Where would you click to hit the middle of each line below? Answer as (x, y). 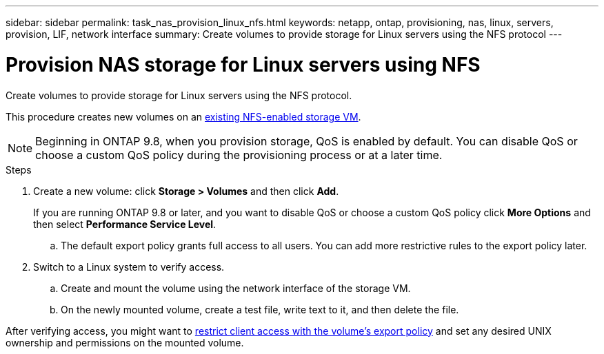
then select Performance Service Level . (125, 224)
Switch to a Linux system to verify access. (129, 267)
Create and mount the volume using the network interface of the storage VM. (236, 288)
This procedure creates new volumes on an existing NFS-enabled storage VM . (183, 116)
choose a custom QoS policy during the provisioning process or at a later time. (239, 155)
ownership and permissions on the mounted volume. (125, 342)
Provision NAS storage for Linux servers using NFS (243, 64)
